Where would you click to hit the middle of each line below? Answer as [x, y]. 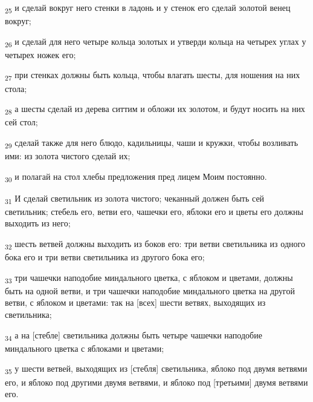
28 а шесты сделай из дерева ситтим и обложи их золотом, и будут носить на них [155, 109]
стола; [16, 88]
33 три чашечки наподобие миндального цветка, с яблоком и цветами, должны [149, 278]
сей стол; [21, 122]
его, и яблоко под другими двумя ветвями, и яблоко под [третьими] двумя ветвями [156, 382]
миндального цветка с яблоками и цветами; [85, 348]
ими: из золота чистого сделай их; [68, 156]
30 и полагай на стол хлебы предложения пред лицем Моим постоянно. [136, 177]
